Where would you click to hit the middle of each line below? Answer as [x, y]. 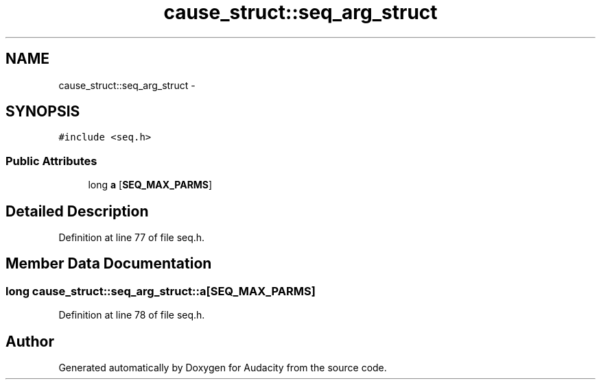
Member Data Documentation [109, 264]
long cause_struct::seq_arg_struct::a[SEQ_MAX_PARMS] [161, 291]
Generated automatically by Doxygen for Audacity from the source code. [223, 368]
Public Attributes [51, 161]
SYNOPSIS [43, 112]
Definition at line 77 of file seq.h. [132, 238]
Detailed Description [77, 211]
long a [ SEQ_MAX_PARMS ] [150, 185]
